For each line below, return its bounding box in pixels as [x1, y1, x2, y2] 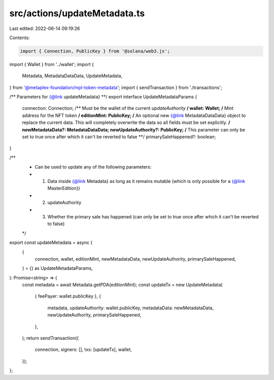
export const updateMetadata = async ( [9, 239, 92, 246]
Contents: [9, 35, 30, 41]
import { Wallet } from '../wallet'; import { [9, 61, 94, 67]
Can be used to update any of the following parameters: [35, 164, 152, 170]
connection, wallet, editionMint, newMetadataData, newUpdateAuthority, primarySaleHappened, [35, 256, 236, 262]
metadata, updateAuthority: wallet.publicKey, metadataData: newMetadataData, [47, 305, 214, 311]
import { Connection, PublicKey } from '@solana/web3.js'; [20, 48, 170, 54]
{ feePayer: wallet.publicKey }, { [35, 293, 101, 299]
